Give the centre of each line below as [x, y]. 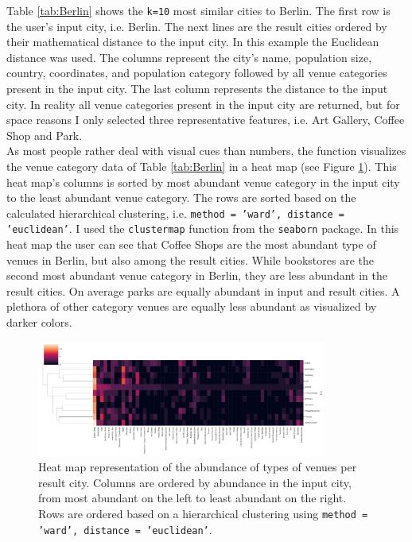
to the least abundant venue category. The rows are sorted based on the [181, 197]
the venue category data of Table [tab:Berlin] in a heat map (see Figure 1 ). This [202, 166]
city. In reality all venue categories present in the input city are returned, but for [203, 104]
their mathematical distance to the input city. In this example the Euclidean [193, 42]
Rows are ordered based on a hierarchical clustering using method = [203, 513]
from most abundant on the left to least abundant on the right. [192, 498]
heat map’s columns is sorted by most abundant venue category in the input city [203, 182]
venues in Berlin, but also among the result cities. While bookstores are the [190, 259]
